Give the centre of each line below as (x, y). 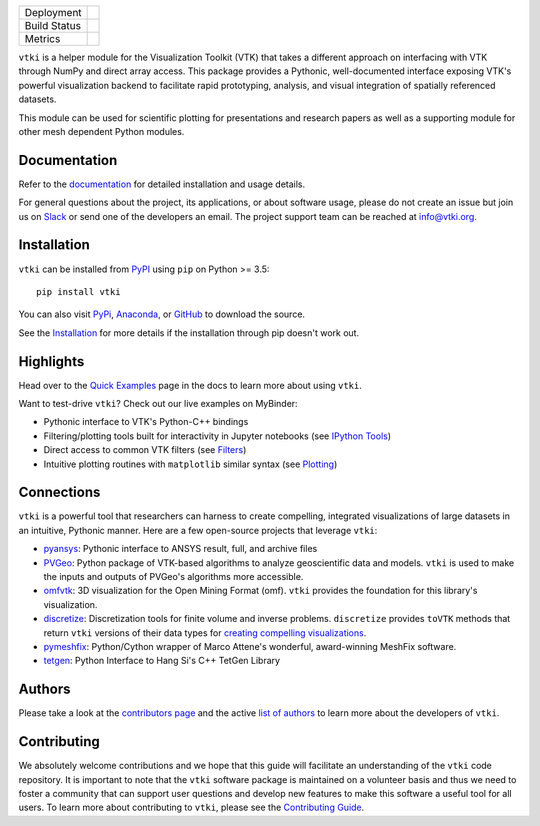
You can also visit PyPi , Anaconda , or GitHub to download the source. (161, 314)
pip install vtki (78, 291)
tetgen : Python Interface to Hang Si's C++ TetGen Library (161, 661)
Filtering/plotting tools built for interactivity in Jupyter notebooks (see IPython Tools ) (217, 436)
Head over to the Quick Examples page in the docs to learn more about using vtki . (190, 385)
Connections (59, 492)
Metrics (42, 38)
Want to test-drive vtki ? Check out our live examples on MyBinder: (158, 404)
